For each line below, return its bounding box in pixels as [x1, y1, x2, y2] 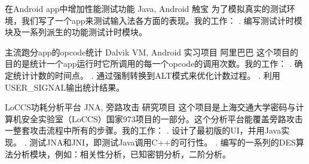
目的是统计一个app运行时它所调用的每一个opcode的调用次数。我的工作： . [5, 57, 292, 70]
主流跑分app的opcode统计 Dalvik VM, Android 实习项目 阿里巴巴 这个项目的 [5, 45, 299, 58]
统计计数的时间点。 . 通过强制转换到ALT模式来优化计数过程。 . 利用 [13, 69, 280, 81]
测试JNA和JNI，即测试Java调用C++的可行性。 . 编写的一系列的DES [29, 135, 296, 148]
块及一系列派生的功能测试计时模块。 [5, 26, 147, 38]
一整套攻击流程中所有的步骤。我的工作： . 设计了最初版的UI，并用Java [5, 124, 282, 137]
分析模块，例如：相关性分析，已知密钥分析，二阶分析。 [13, 147, 231, 160]
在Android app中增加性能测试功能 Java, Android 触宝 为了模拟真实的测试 [5, 2, 287, 14]
